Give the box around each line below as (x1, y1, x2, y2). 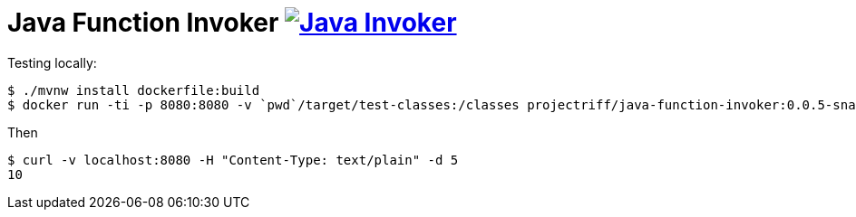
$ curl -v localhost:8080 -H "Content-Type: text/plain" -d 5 (7, 152, 459, 167)
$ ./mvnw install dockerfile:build (7, 82, 260, 98)
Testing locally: (7, 54, 97, 71)
